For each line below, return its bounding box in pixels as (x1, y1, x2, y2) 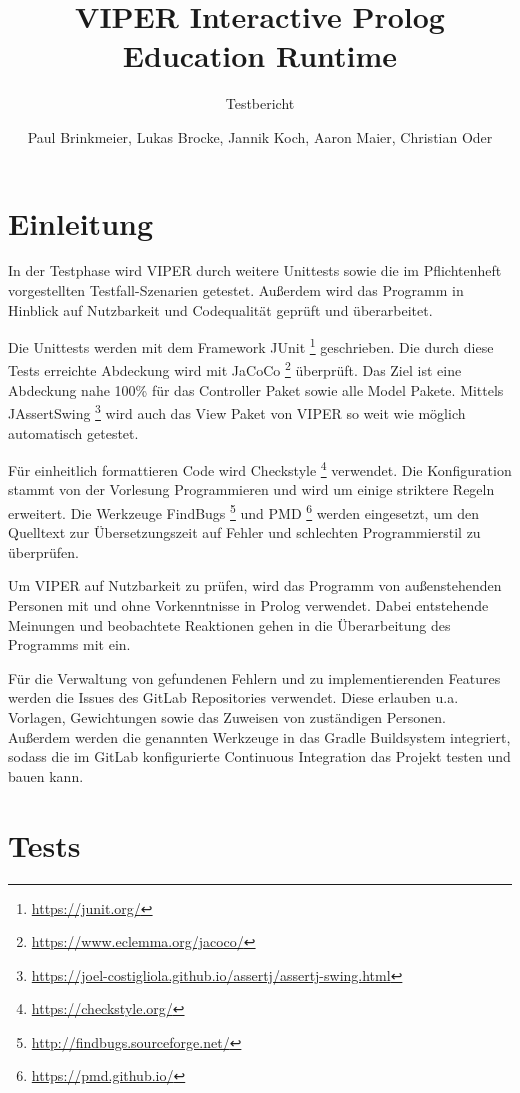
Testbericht (225, 93, 295, 114)
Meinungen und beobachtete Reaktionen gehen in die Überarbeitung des (8, 614, 451, 635)
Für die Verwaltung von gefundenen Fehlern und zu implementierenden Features (8, 667, 501, 688)
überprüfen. (8, 541, 79, 562)
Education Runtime (122, 35, 398, 76)
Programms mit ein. (8, 634, 131, 655)
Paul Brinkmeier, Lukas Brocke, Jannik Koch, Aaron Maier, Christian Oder (27, 126, 493, 147)
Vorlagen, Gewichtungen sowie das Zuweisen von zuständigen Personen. (8, 707, 446, 727)
